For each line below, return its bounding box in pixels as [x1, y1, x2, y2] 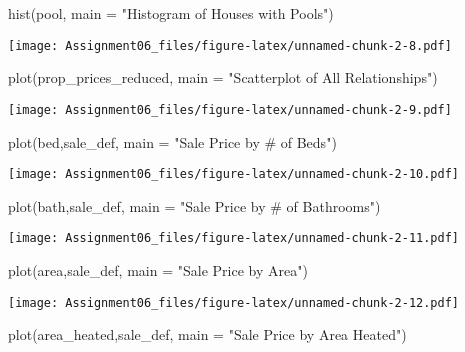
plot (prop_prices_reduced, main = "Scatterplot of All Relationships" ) [8, 67, 438, 88]
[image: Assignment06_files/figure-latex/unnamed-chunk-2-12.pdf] [8, 295, 460, 310]
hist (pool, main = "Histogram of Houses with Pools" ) [8, 3, 334, 23]
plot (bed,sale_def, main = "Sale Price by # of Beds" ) [8, 131, 337, 152]
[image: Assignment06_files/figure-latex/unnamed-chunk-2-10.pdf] [8, 167, 460, 182]
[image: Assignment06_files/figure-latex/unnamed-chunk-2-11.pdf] [8, 231, 460, 246]
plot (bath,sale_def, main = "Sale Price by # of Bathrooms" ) [8, 195, 381, 216]
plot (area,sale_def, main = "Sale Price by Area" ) [8, 260, 308, 280]
